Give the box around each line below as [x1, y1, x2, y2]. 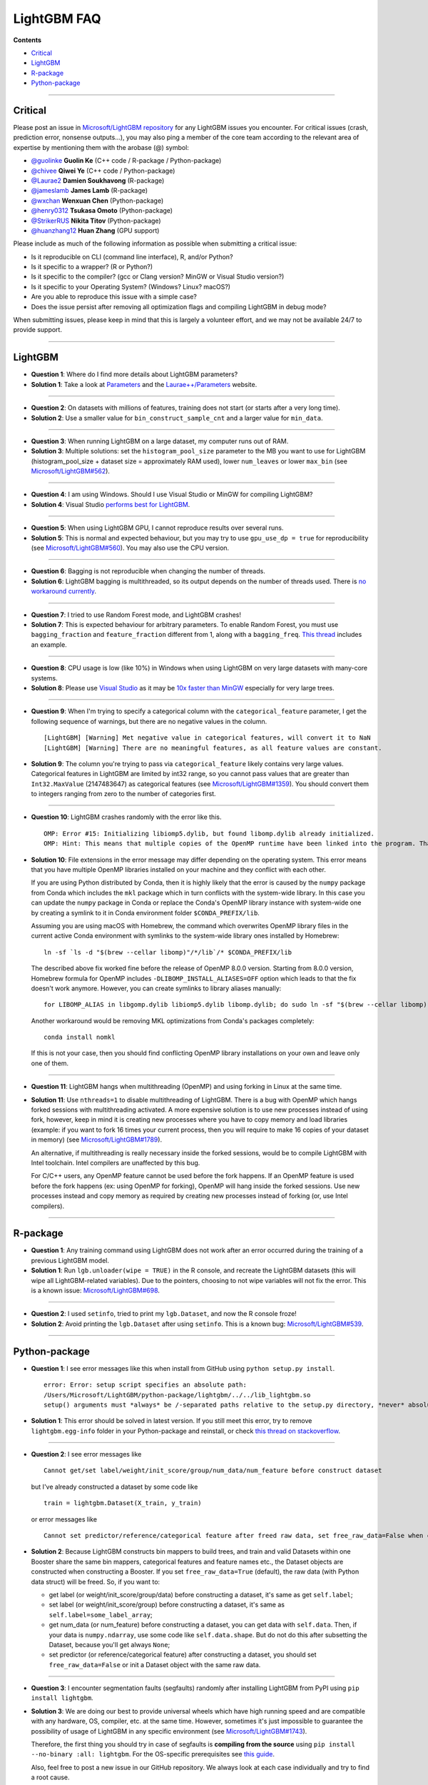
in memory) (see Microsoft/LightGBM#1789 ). [31, 1135, 163, 1144]
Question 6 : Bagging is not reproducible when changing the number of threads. [31, 567, 265, 575]
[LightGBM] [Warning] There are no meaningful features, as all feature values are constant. [44, 743, 382, 752]
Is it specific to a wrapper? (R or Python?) [31, 263, 153, 271]
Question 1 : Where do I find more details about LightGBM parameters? [31, 370, 238, 378]
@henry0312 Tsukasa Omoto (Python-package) [31, 206, 173, 215]
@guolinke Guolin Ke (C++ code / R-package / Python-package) [31, 156, 222, 165]
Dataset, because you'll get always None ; [49, 1640, 170, 1649]
